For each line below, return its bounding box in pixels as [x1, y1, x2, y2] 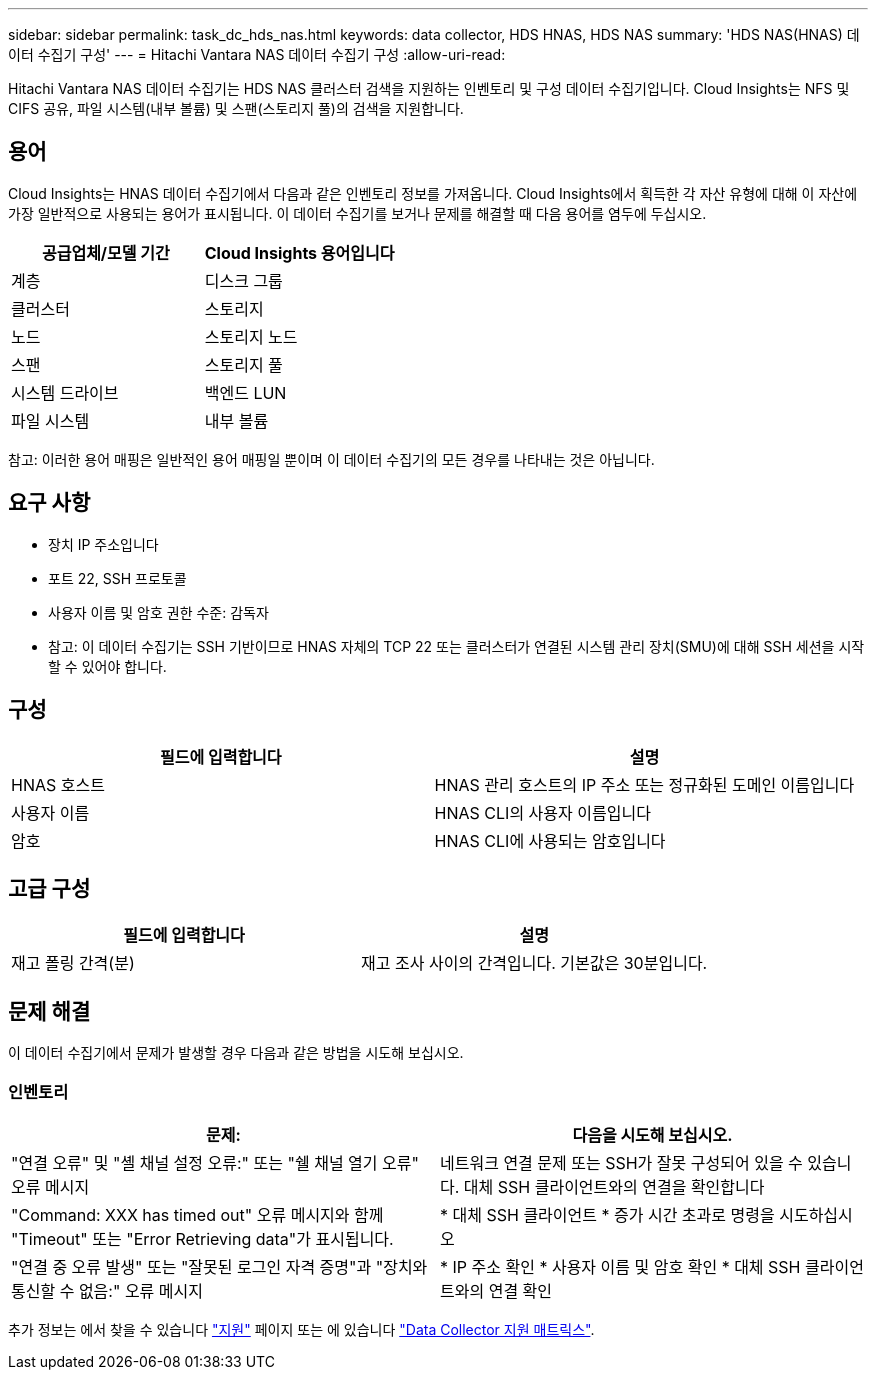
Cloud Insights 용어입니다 [204, 242, 395, 263]
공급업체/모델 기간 [41, 242, 170, 263]
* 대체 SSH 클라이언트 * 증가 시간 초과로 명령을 [440, 1204, 775, 1225]
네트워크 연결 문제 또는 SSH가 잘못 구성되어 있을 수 [440, 1152, 803, 1173]
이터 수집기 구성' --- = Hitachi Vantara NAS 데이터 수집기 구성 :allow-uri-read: [8, 46, 506, 63]
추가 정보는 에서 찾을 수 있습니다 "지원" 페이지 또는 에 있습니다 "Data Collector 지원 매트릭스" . [8, 1320, 595, 1338]
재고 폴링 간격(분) [11, 953, 135, 974]
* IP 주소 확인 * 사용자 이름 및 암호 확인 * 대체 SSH [440, 1256, 801, 1277]
